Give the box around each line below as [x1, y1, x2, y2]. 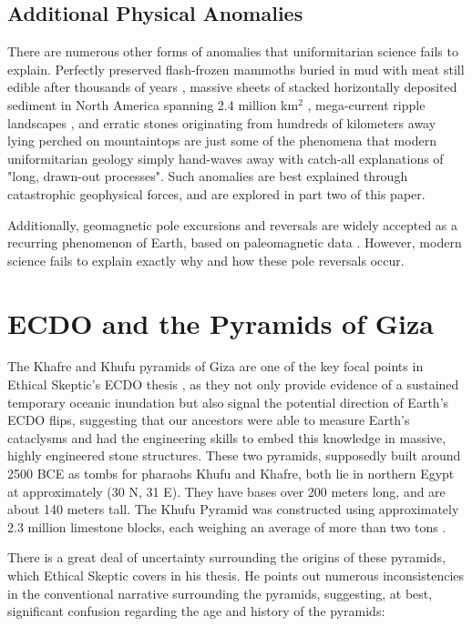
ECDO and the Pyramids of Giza [7, 304, 434, 341]
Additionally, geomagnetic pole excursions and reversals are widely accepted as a [7, 215, 458, 234]
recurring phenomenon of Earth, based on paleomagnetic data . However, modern [7, 233, 462, 252]
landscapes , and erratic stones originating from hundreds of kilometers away [7, 113, 436, 132]
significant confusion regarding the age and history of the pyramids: [7, 601, 385, 621]
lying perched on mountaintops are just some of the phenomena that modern [7, 131, 436, 150]
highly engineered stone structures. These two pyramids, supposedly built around [7, 446, 461, 465]
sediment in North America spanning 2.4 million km [7, 95, 299, 114]
